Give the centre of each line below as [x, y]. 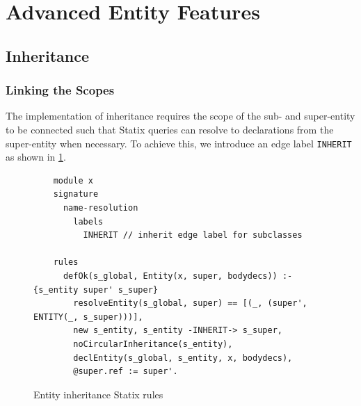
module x [73, 180]
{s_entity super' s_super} [96, 290]
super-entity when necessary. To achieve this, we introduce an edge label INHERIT [179, 143]
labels [88, 221]
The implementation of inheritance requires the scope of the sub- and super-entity [180, 116]
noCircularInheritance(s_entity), [153, 344]
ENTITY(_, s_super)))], [88, 317]
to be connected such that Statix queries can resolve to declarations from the [170, 129]
